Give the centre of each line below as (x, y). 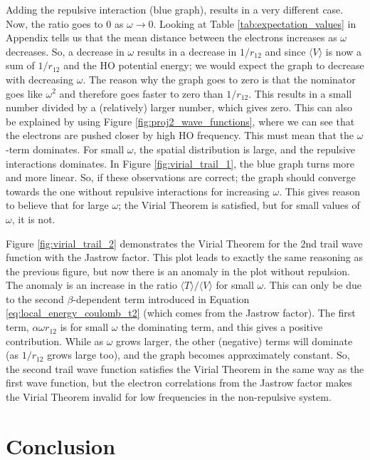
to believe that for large (57, 205)
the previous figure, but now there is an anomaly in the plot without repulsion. (178, 271)
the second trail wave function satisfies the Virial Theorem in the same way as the (185, 368)
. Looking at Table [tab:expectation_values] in (255, 23)
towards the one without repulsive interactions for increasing (138, 191)
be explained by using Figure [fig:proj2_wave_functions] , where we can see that (180, 121)
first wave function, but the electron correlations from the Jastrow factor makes (179, 383)
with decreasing (40, 79)
